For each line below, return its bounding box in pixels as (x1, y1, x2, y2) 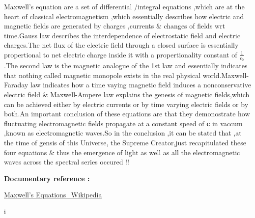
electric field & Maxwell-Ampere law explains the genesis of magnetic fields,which (4, 89, 250, 99)
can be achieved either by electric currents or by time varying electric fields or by (4, 99, 249, 109)
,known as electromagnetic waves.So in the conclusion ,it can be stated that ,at (4, 128, 242, 138)
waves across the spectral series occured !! (4, 157, 129, 167)
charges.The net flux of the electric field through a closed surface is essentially (4, 40, 239, 50)
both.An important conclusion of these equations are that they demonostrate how (4, 109, 250, 119)
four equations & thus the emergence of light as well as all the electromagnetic (4, 147, 240, 157)
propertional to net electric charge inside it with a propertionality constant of (4, 49, 237, 59)
